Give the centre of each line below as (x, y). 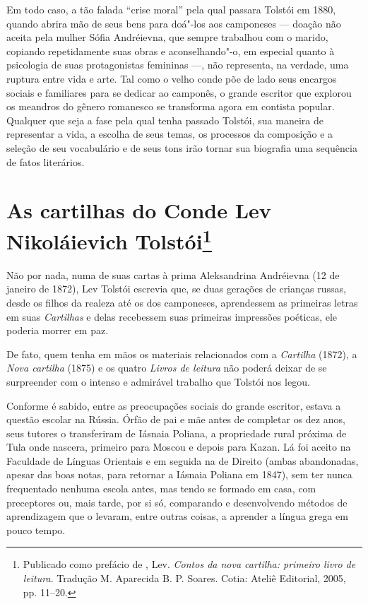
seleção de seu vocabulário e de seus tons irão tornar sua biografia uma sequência (182, 147)
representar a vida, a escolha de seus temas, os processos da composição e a (170, 134)
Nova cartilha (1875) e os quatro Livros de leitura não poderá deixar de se (167, 368)
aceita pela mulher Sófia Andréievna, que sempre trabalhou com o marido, (167, 37)
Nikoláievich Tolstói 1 (109, 239)
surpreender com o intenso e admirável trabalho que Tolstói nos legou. (158, 381)
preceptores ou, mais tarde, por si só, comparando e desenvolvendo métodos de (177, 502)
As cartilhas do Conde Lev (139, 210)
